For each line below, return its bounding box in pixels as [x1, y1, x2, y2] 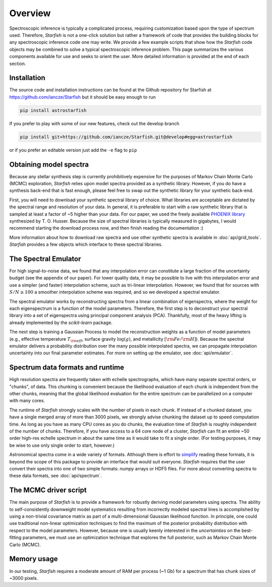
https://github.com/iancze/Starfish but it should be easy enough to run [9, 94, 156, 100]
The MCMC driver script [9, 486, 87, 495]
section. [9, 61, 26, 67]
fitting [9, 535, 22, 541]
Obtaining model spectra [9, 160, 89, 169]
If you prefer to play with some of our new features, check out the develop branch [9, 120, 180, 126]
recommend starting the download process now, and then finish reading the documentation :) [9, 225, 203, 231]
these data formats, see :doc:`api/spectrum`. [9, 472, 102, 479]
